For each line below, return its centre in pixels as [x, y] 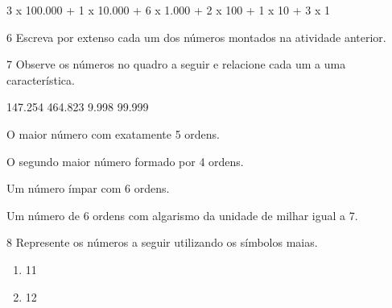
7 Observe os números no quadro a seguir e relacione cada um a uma [176, 64]
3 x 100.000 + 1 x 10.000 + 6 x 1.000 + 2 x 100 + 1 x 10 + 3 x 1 [169, 10]
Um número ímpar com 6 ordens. [88, 188]
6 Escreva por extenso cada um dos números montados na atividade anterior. [196, 37]
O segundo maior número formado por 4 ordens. [125, 161]
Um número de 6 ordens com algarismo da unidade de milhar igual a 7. [182, 215]
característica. [41, 79]
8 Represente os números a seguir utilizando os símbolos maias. [162, 242]
